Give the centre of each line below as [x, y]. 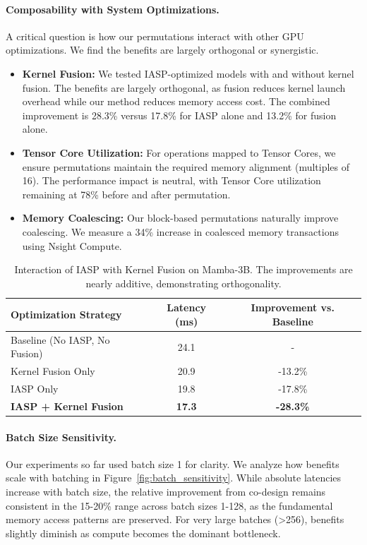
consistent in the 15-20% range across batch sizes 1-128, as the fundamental [169, 505]
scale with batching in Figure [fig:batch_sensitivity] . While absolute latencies [174, 478]
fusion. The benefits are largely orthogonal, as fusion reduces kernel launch [184, 87]
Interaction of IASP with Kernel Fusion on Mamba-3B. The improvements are [183, 269]
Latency [187, 307]
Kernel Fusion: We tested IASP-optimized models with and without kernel [188, 73]
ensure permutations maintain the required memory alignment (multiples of [186, 166]
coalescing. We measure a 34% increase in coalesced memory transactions [180, 231]
